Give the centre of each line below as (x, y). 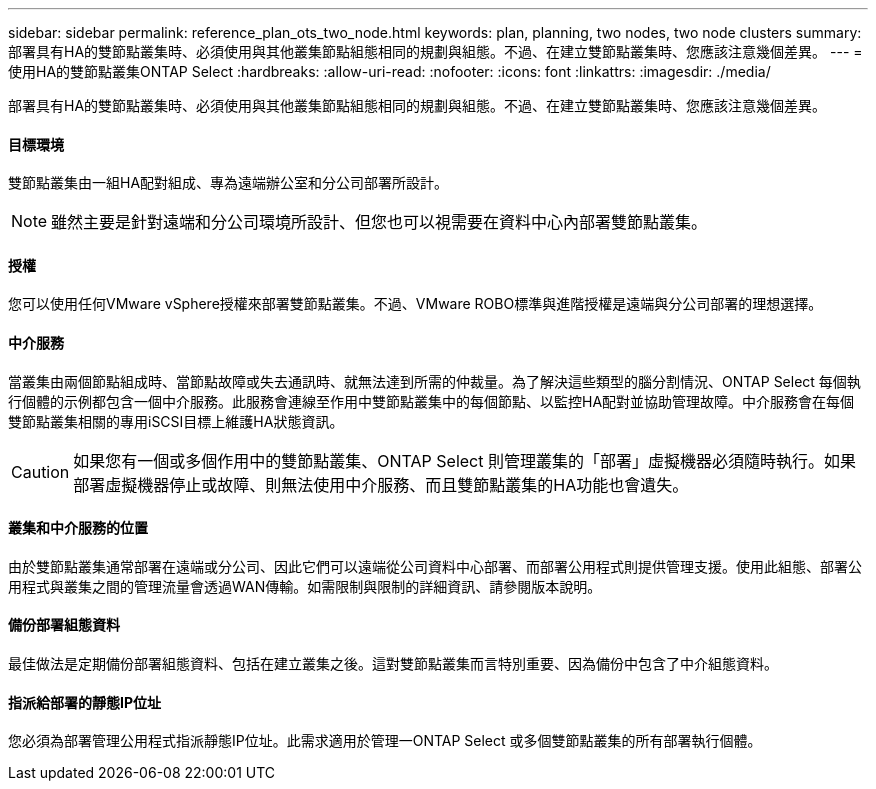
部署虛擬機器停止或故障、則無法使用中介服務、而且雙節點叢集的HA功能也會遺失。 (381, 484)
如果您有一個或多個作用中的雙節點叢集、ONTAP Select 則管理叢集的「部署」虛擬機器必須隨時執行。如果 (464, 460)
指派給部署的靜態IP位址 (85, 702)
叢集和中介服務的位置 (78, 528)
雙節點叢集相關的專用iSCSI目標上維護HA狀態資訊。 (176, 421)
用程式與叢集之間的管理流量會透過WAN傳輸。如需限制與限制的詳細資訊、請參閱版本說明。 (305, 586)
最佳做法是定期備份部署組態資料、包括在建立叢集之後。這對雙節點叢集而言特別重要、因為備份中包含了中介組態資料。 (393, 664)
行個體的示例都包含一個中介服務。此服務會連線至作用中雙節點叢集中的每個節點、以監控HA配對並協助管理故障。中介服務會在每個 (431, 401)
